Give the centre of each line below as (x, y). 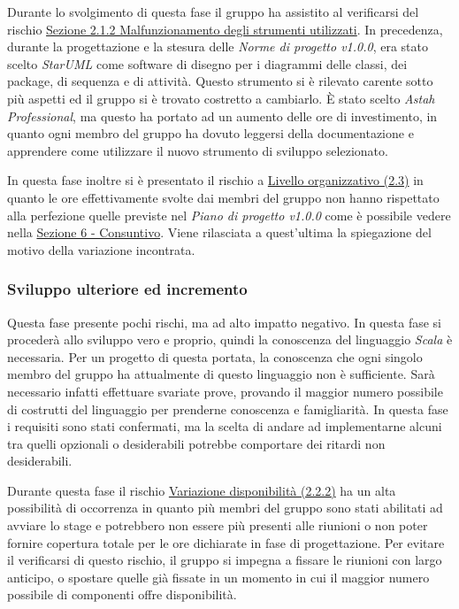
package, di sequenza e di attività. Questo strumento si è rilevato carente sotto (220, 81)
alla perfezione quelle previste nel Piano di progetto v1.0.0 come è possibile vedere (229, 215)
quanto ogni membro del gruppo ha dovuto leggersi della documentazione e (210, 133)
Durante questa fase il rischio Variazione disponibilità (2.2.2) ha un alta (202, 490)
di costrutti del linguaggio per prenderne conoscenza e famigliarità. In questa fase (228, 409)
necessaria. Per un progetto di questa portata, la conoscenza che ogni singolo (215, 356)
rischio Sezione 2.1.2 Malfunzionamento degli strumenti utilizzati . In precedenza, (225, 29)
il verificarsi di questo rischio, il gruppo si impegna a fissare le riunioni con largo (225, 560)
